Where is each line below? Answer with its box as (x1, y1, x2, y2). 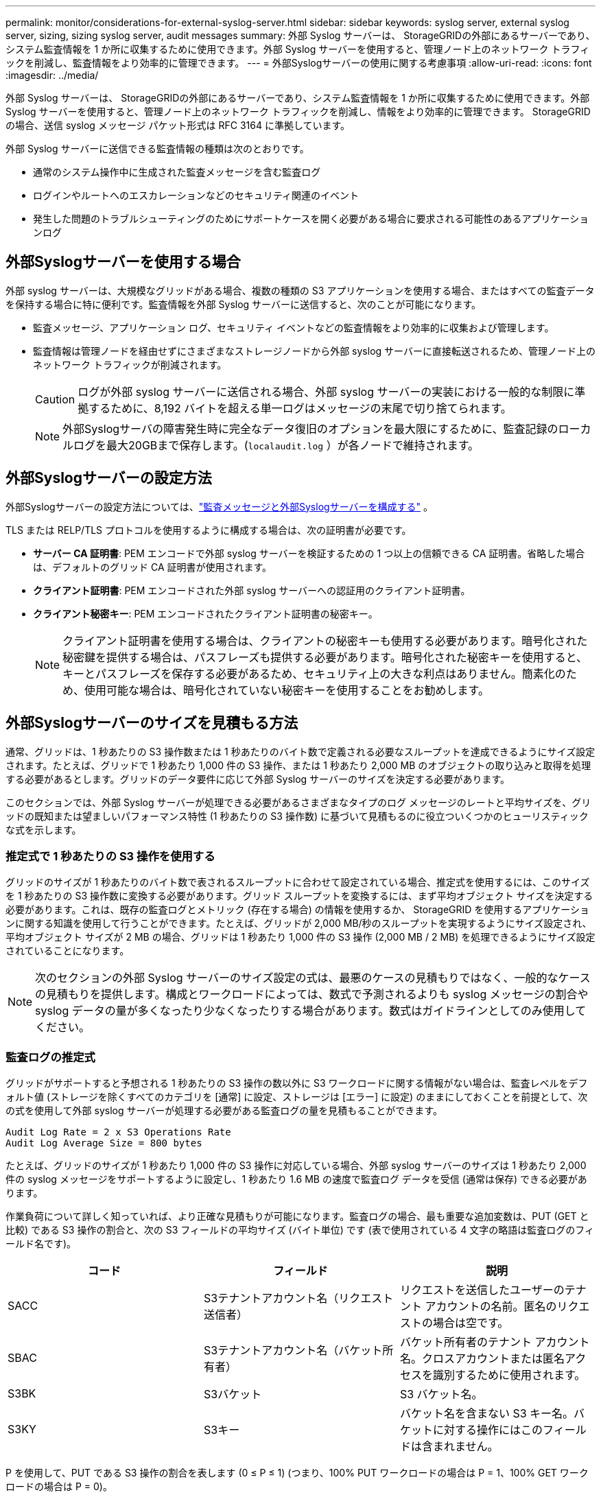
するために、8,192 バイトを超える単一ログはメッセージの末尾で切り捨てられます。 (89, 401, 512, 415)
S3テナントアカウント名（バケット (203, 1343, 383, 1358)
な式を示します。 (5, 823, 82, 836)
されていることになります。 (5, 945, 130, 957)
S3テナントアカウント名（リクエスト (203, 1291, 394, 1306)
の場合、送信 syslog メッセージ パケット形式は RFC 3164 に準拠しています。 (5, 119, 351, 131)
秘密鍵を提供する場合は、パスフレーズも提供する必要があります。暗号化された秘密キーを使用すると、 (62, 650, 588, 664)
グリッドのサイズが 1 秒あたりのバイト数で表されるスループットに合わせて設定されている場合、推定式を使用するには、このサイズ (5, 876, 590, 888)
